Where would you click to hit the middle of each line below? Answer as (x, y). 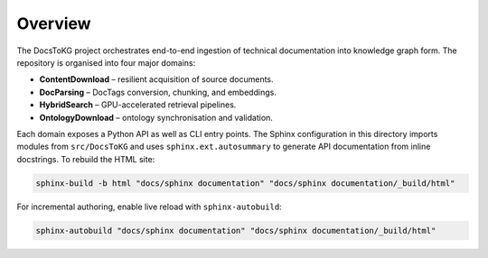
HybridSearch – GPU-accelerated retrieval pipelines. (138, 105)
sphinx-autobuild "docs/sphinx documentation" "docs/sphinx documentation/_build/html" (236, 230)
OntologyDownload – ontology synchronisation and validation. (156, 117)
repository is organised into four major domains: (106, 62)
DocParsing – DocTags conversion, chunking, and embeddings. (158, 92)
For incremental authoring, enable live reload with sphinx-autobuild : (149, 207)
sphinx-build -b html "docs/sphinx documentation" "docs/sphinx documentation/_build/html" (245, 183)
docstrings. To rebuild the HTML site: (86, 159)
